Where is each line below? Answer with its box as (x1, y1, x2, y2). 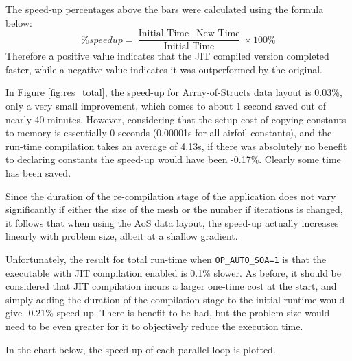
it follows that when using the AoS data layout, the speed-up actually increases (5, 215, 339, 229)
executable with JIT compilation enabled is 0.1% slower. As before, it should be (5, 265, 342, 279)
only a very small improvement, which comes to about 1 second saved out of (5, 99, 326, 113)
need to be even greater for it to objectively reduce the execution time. (5, 319, 303, 333)
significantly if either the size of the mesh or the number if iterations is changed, (5, 202, 343, 216)
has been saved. (5, 166, 71, 179)
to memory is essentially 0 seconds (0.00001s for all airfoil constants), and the (5, 125, 332, 140)
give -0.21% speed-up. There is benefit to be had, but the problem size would (5, 306, 330, 320)
